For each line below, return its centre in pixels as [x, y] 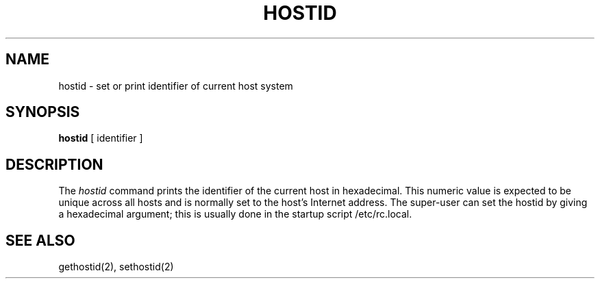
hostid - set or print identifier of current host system [176, 86]
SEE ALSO [40, 240]
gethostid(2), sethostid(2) [116, 267]
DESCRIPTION [54, 164]
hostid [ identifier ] [101, 138]
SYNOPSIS [43, 112]
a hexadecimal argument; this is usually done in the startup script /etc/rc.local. [235, 214]
